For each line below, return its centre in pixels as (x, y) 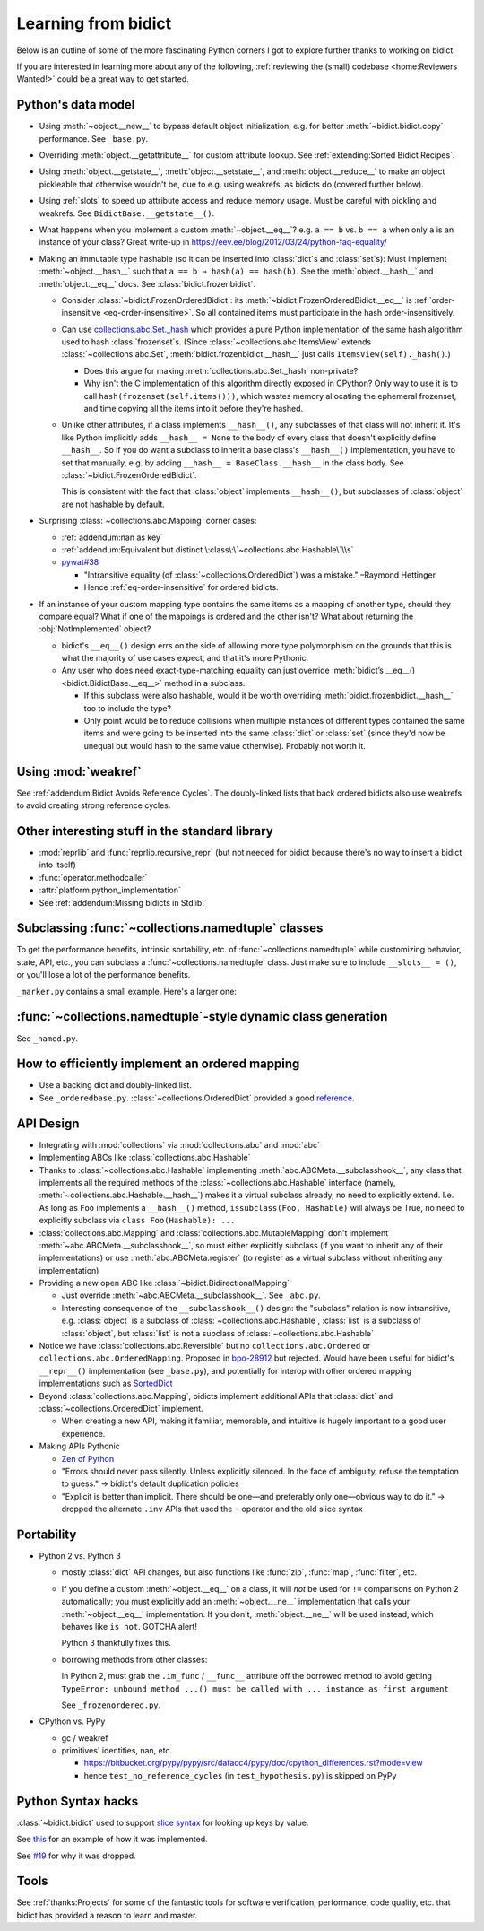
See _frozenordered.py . (111, 1705)
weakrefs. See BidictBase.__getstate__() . (127, 213)
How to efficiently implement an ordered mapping (158, 1064)
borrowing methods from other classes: (134, 1659)
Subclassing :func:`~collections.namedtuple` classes (170, 928)
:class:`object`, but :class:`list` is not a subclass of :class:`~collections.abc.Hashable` (217, 1333)
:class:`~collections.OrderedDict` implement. (121, 1408)
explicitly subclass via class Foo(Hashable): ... (137, 1221)
